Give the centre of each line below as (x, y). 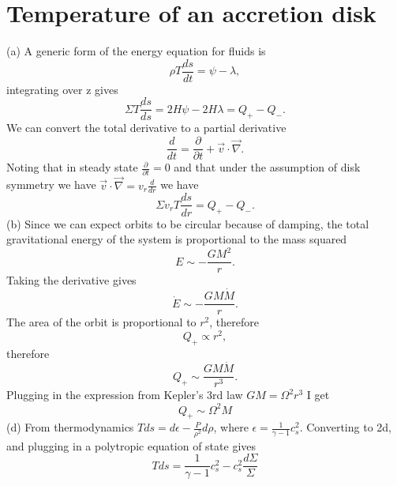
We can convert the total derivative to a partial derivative (146, 128)
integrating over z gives (62, 89)
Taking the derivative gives (71, 280)
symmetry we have (51, 185)
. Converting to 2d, (345, 427)
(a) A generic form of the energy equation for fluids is (136, 51)
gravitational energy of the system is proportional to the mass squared (177, 239)
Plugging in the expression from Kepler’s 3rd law (125, 395)
